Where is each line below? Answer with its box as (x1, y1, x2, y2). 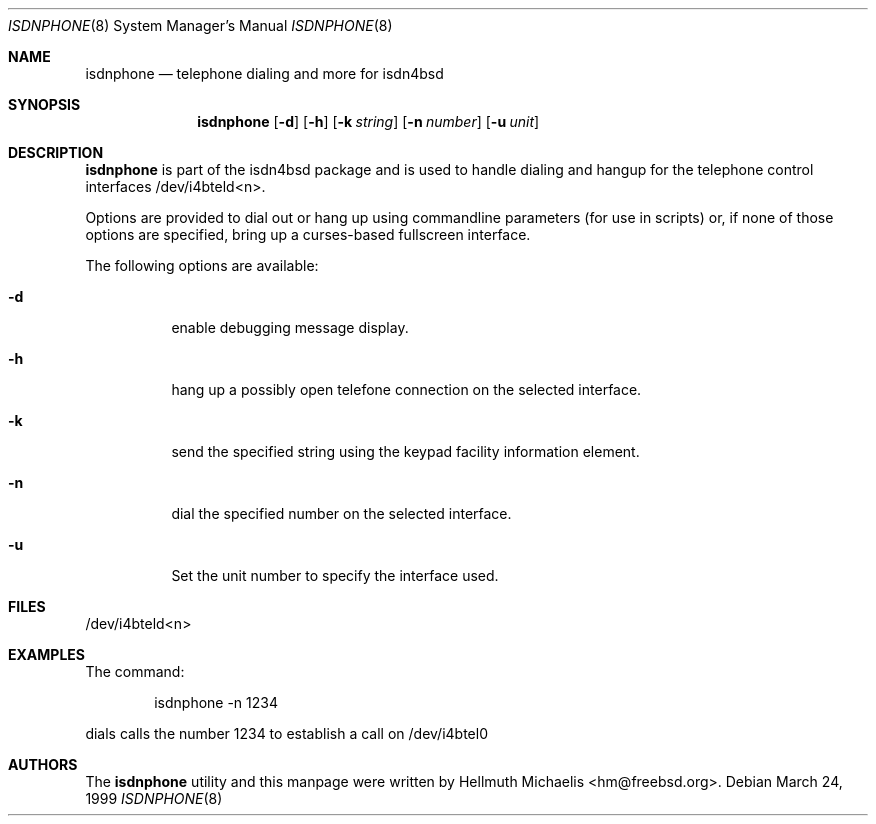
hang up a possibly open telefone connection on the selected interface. (171, 381, 642, 398)
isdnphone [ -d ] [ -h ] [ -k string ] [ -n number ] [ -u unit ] (197, 113, 540, 130)
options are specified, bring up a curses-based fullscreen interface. (85, 226, 531, 243)
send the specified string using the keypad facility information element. (171, 443, 640, 460)
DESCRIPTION (8, 144, 104, 161)
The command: (85, 663, 185, 680)
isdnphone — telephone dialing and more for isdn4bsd (85, 65, 444, 82)
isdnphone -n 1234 (154, 694, 278, 711)
